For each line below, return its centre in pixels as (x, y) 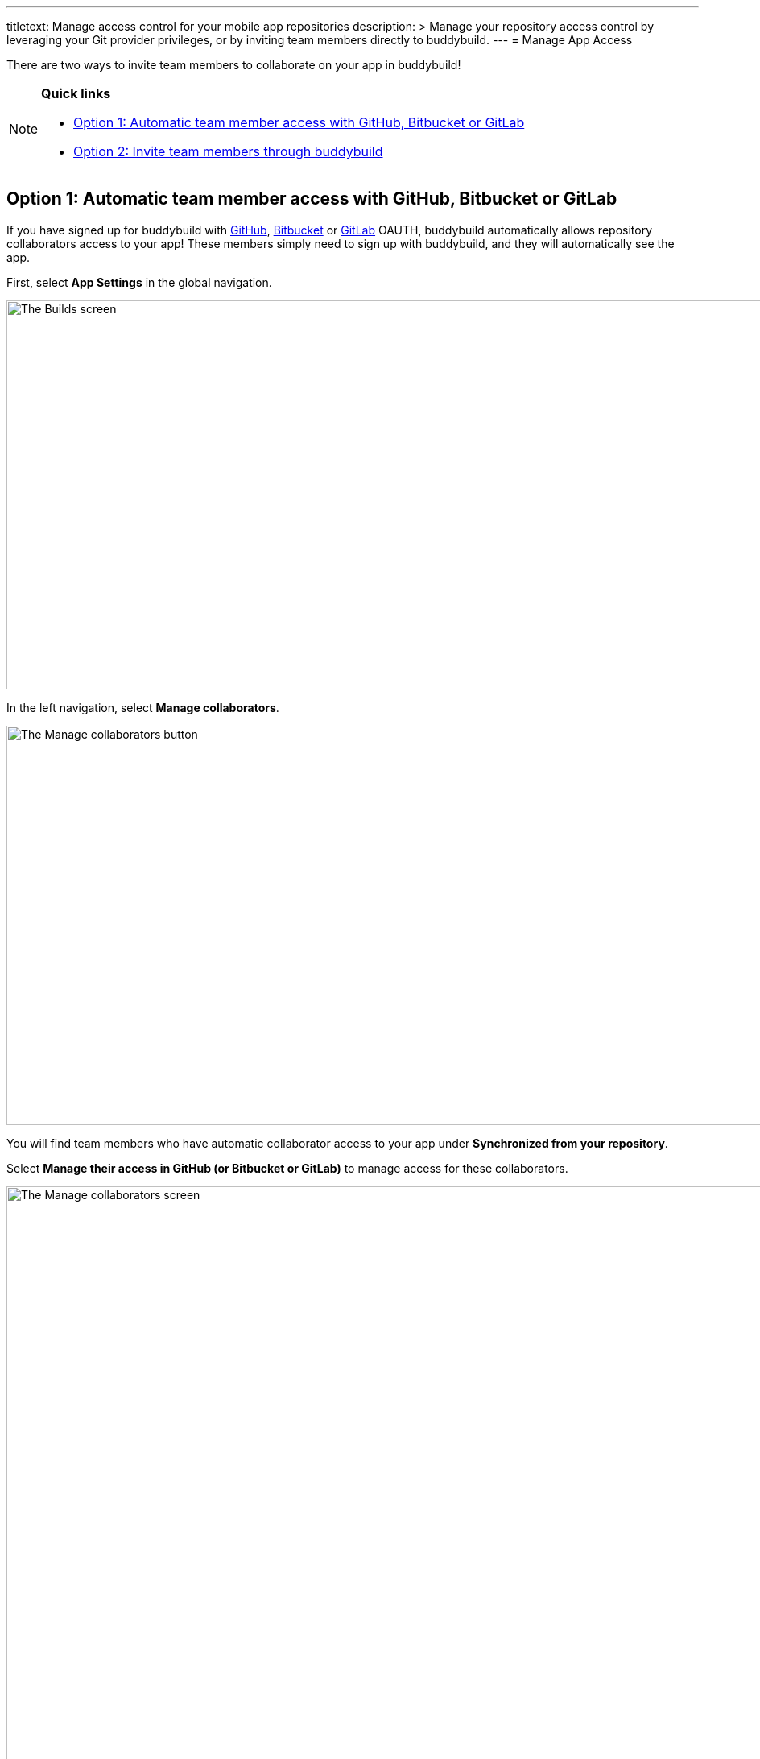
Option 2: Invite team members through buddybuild (228, 151)
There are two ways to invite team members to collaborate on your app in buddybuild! (234, 65)
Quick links (76, 93)
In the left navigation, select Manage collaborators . (143, 707)
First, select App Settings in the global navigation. (139, 282)
